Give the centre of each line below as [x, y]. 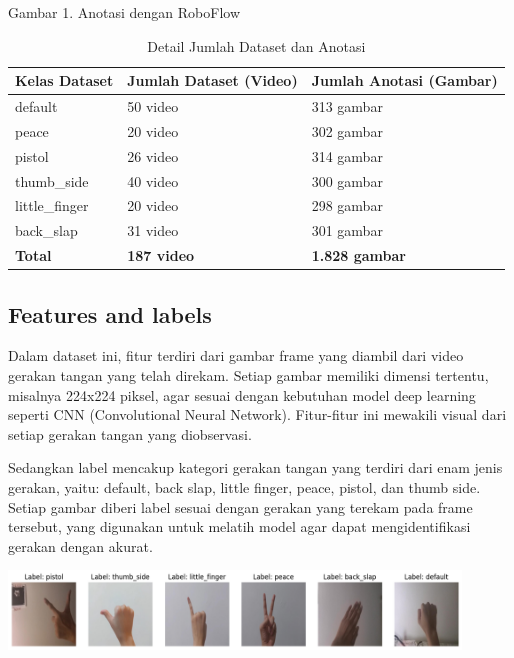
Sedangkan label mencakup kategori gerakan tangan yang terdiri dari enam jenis [255, 467]
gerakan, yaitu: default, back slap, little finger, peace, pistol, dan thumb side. [244, 486]
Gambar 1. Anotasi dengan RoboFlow [124, 12]
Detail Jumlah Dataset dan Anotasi [256, 45]
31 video [153, 230]
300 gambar [347, 180]
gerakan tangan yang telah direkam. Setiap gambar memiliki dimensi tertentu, [248, 374]
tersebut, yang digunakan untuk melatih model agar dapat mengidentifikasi [239, 526]
